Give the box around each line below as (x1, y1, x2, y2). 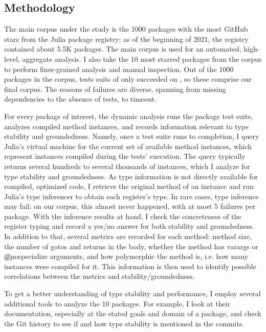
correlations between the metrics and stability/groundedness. (4, 271, 195, 281)
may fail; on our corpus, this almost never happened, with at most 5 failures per (4, 201, 256, 211)
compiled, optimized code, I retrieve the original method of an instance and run (4, 181, 254, 192)
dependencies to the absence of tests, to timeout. (4, 93, 157, 104)
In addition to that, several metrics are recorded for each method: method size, (4, 231, 252, 242)
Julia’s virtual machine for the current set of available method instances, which (4, 140, 252, 151)
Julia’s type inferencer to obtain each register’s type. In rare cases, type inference (4, 191, 259, 201)
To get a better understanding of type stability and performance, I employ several (4, 288, 261, 299)
